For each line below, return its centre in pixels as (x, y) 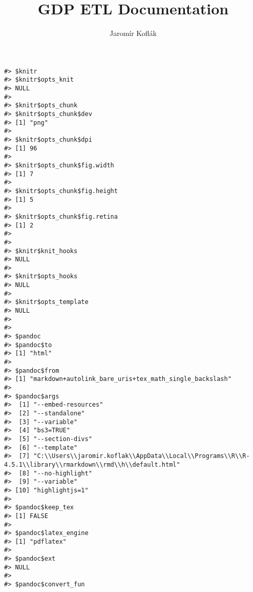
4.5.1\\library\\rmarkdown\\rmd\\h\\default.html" (92, 464)
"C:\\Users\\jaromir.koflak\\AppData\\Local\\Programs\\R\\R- (142, 456)
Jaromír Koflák (133, 33)
